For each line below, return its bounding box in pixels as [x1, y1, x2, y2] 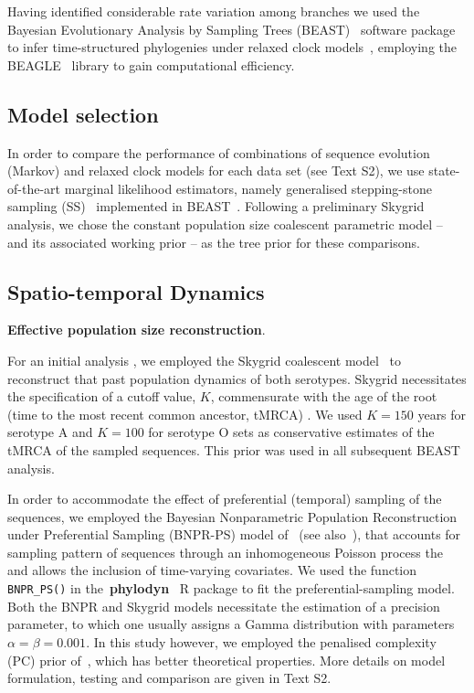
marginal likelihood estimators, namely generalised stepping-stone [64, 178, 432, 197]
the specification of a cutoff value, [7, 387, 196, 406]
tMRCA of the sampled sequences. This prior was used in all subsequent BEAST [7, 440, 460, 459]
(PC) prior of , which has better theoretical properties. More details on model [7, 650, 446, 669]
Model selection [7, 100, 159, 128]
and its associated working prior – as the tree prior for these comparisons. [7, 232, 420, 251]
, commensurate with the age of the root [210, 387, 437, 406]
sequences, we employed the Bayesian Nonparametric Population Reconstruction [7, 506, 458, 526]
